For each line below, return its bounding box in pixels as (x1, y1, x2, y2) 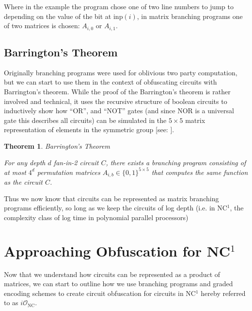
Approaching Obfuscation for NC (4, 241, 231, 260)
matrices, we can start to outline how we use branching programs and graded (4, 278, 233, 289)
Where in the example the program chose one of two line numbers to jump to (4, 1, 234, 11)
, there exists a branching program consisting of (106, 157, 246, 167)
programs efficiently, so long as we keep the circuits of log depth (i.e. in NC (4, 203, 227, 213)
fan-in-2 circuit (53, 157, 99, 167)
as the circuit (4, 177, 43, 187)
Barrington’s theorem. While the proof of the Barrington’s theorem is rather (4, 86, 231, 97)
